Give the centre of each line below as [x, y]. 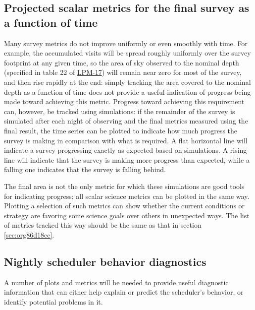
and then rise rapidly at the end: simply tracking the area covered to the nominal [127, 82]
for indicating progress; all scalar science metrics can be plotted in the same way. [127, 196]
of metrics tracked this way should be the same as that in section [103, 225]
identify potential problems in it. [53, 301]
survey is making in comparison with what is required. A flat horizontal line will [126, 140]
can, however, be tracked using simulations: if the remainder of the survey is [120, 111]
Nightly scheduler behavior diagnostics [105, 261]
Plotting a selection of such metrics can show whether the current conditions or [125, 206]
